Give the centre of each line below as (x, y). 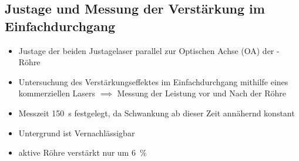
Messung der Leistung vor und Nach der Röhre (201, 93)
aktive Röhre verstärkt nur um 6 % (83, 152)
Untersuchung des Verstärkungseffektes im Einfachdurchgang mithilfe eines (153, 81)
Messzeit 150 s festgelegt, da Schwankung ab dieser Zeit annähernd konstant (157, 113)
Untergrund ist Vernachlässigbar (77, 133)
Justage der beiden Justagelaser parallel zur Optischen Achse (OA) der (146, 50)
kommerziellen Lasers (57, 93)
